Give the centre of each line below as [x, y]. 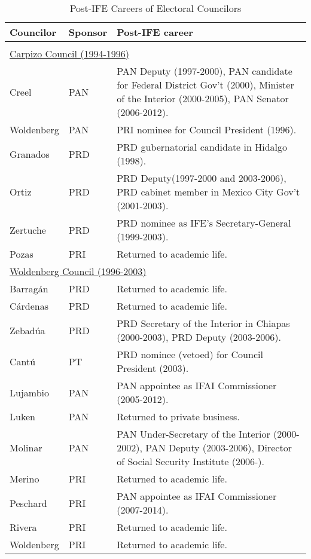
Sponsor [88, 32]
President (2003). [153, 368]
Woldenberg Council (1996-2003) [78, 271]
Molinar [26, 447]
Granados [30, 154]
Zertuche [28, 230]
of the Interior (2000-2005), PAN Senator [203, 98]
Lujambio [30, 392]
